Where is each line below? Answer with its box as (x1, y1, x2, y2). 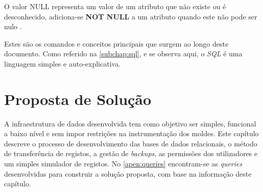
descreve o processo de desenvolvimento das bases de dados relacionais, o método (4, 138, 257, 148)
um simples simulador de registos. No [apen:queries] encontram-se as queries (4, 158, 243, 169)
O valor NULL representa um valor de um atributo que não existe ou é (4, 1, 226, 11)
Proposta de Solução (4, 88, 152, 109)
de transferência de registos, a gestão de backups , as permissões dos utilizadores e (4, 148, 258, 159)
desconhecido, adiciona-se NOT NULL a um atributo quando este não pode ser (4, 11, 257, 22)
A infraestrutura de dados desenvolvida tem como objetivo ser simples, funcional (4, 118, 256, 129)
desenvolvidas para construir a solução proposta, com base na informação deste (4, 168, 252, 179)
